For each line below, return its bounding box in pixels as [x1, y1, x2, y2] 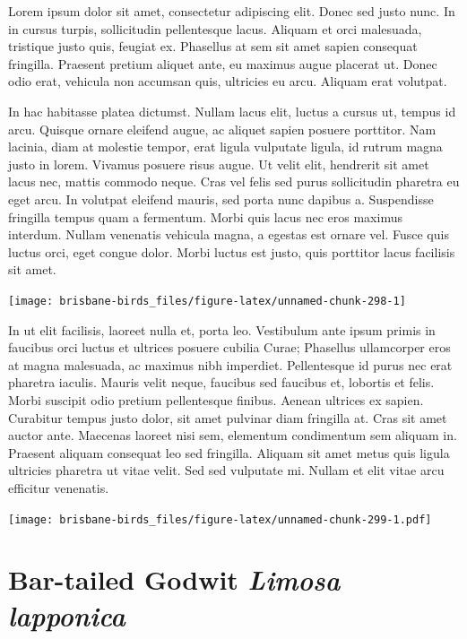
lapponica [8, 596, 125, 634]
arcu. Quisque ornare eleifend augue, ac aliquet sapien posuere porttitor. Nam [8, 119, 437, 138]
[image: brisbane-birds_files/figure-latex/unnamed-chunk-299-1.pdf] [8, 513, 432, 526]
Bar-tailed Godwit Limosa [8, 561, 341, 599]
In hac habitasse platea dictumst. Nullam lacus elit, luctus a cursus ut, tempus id [8, 101, 456, 120]
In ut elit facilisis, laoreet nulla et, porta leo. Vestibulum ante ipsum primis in [8, 320, 436, 339]
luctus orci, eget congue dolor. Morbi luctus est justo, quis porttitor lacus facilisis [8, 242, 455, 261]
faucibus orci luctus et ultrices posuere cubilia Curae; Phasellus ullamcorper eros [8, 338, 451, 357]
